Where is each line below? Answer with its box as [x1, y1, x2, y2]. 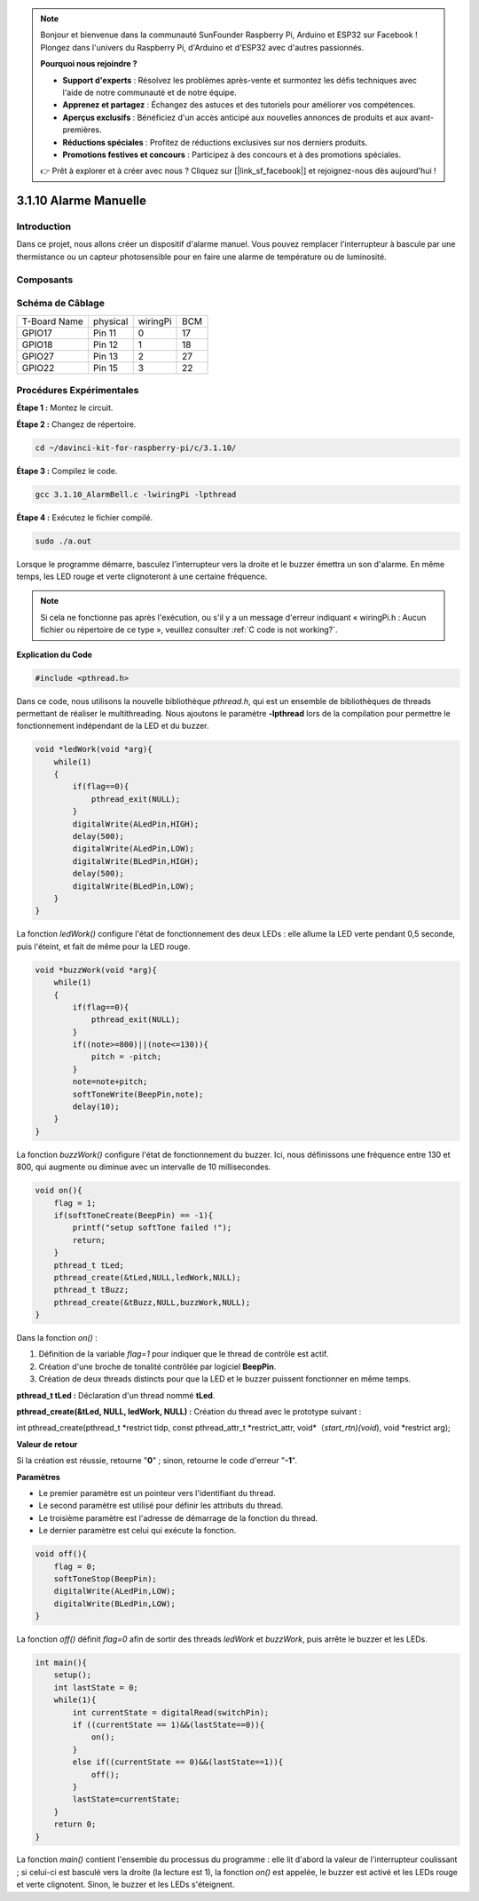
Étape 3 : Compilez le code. [16, 465, 118, 476]
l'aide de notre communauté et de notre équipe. [62, 87, 237, 98]
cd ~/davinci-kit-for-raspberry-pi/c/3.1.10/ [35, 442, 237, 453]
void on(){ [35, 1185, 82, 1196]
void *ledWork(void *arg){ [35, 744, 153, 755]
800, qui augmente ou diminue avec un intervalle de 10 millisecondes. [16, 1161, 271, 1172]
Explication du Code [16, 649, 93, 660]
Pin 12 [93, 338, 119, 351]
